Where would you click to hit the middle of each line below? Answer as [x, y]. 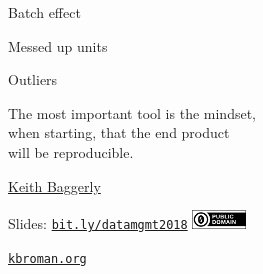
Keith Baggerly [54, 185]
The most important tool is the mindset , [132, 112]
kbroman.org [47, 258]
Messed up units [58, 45]
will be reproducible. [71, 151]
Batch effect [44, 12]
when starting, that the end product [119, 132]
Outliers [33, 79]
